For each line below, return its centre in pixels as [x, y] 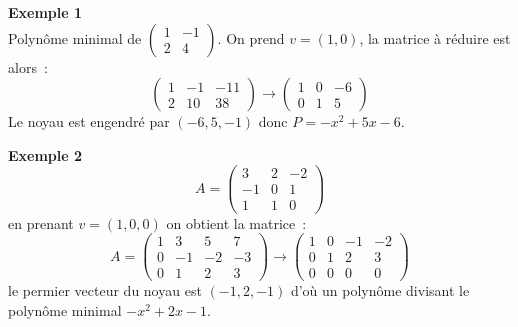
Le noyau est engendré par [89, 121]
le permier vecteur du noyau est [105, 290]
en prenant [41, 222]
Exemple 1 [45, 12]
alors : [28, 66]
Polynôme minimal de [75, 37]
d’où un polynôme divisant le [380, 290]
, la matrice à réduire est [435, 37]
